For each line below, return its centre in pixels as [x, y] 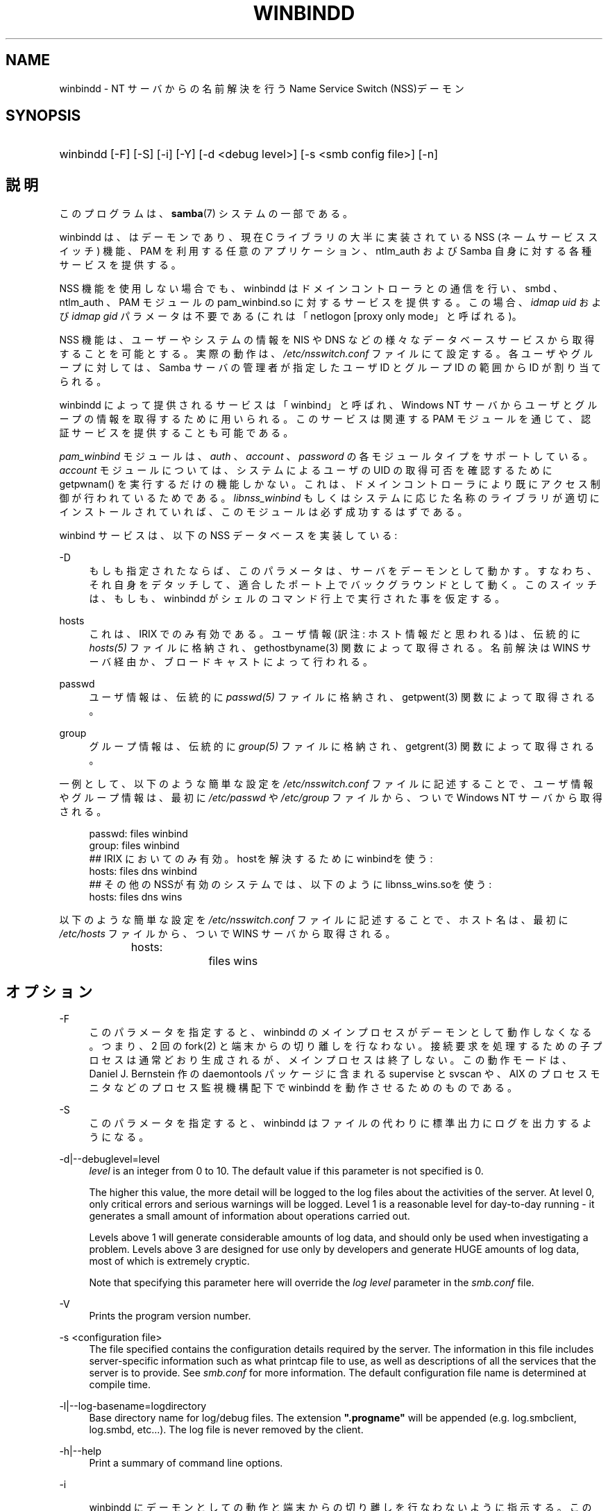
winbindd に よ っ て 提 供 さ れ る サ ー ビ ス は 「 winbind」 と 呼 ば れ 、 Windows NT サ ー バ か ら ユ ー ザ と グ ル [328, 405]
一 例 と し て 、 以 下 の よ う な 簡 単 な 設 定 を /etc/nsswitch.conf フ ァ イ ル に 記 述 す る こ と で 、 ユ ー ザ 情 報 [326, 784]
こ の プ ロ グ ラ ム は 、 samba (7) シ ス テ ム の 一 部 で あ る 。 [206, 214]
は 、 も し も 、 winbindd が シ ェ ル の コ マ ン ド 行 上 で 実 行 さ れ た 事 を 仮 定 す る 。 [297, 599]
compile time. [120, 1385]
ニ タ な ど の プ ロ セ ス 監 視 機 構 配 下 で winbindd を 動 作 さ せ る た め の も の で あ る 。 [303, 1088]
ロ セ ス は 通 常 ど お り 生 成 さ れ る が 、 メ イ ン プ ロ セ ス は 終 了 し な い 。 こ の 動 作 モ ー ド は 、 [331, 1060]
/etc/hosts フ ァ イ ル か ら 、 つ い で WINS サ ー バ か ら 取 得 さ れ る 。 [227, 934]
